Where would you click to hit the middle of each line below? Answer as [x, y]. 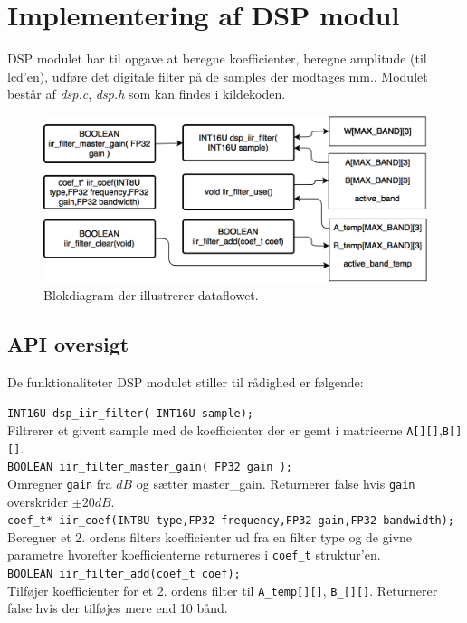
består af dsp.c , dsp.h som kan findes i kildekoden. [147, 94]
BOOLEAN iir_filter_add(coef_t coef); [124, 574]
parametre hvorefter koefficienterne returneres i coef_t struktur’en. [194, 555]
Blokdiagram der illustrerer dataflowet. [151, 294]
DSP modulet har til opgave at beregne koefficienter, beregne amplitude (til [217, 58]
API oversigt [68, 343]
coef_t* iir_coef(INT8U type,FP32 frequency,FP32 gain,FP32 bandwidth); [231, 521]
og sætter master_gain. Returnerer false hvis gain [276, 483]
